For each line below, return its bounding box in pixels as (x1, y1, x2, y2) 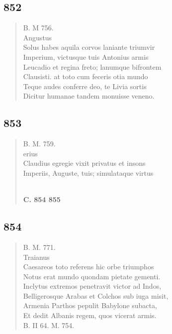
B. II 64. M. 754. (23, 320, 75, 330)
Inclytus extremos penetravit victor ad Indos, (23, 281, 162, 291)
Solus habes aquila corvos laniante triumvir (23, 42, 155, 52)
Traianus (23, 251, 50, 262)
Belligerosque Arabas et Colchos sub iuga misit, (23, 290, 169, 301)
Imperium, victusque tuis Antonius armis (23, 51, 149, 62)
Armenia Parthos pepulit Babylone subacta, (23, 300, 157, 311)
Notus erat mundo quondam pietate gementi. (23, 271, 161, 281)
